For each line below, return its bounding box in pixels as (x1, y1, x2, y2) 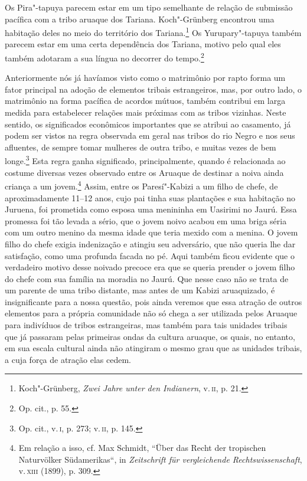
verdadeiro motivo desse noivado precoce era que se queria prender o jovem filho (5, 261, 295, 273)
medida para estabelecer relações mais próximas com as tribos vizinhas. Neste (5, 106, 286, 119)
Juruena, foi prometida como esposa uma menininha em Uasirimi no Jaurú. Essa (5, 203, 297, 215)
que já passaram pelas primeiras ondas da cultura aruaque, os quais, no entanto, (5, 330, 295, 342)
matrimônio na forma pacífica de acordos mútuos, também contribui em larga (5, 94, 286, 107)
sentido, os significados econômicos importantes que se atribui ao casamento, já (5, 117, 291, 130)
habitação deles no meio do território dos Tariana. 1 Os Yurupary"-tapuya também (5, 25, 302, 38)
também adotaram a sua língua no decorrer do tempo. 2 (5, 50, 204, 64)
